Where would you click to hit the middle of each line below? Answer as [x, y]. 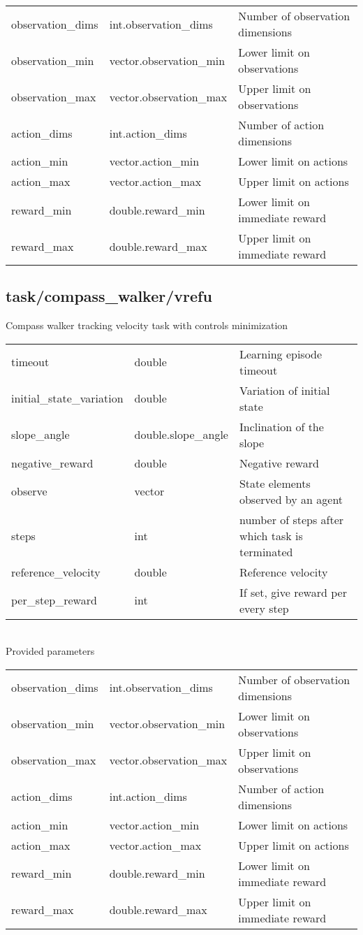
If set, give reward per [293, 592]
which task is [271, 535]
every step [264, 608]
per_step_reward [54, 600]
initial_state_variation [67, 398]
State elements [275, 483]
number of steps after [291, 519]
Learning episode [281, 354]
